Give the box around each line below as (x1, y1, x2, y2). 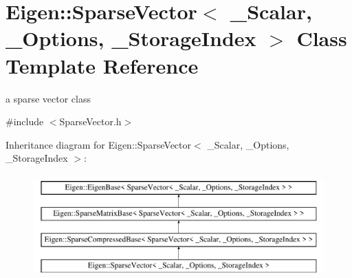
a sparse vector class (5, 91, 91, 105)
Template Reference (5, 51, 199, 79)
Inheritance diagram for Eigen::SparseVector (5, 137, 192, 151)
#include (5, 114, 44, 129)
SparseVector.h (59, 114, 122, 129)
